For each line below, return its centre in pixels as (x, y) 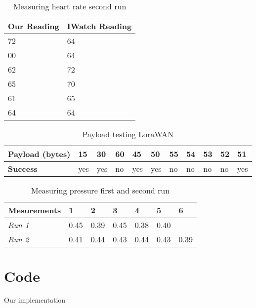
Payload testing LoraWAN (128, 134)
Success (23, 169)
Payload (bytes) (39, 154)
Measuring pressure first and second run (100, 190)
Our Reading (34, 26)
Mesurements (35, 210)
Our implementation (35, 300)
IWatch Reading (99, 26)
